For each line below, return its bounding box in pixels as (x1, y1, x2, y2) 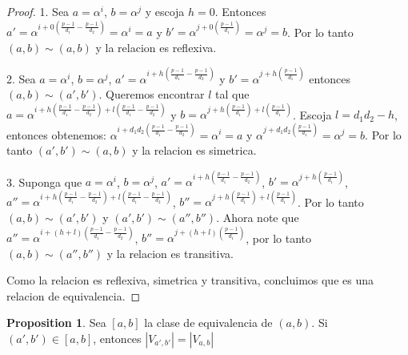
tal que (215, 86, 250, 103)
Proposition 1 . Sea (6, 314, 106, 331)
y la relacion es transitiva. (106, 244, 234, 261)
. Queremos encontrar (98, 86, 205, 103)
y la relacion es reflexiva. (95, 38, 217, 55)
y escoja (145, 3, 185, 19)
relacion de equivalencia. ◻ (6, 287, 141, 304)
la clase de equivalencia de (144, 314, 273, 331)
